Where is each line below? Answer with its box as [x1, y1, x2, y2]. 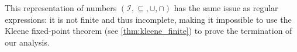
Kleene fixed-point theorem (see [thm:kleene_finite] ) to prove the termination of [5, 25, 292, 37]
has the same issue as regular [174, 2, 278, 13]
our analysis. [5, 36, 50, 48]
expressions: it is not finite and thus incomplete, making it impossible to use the [5, 13, 292, 25]
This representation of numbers [5, 2, 117, 13]
